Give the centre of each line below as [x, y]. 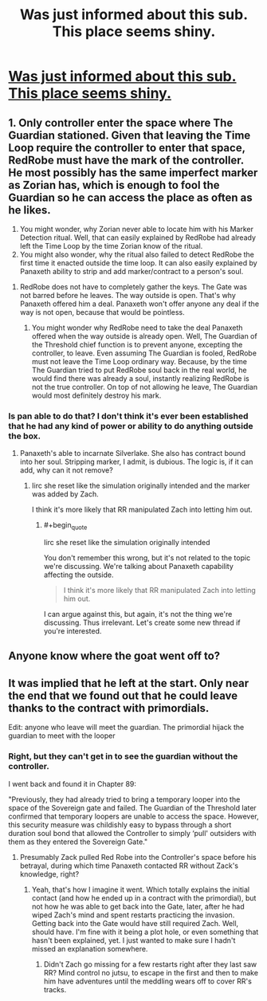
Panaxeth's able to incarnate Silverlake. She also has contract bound [132, 453]
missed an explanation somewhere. [90, 948]
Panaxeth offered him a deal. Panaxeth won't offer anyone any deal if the [139, 304]
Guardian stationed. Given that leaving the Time [130, 135]
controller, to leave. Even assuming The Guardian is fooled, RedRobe [144, 353]
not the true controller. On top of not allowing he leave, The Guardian [144, 387]
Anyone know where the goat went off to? [114, 656]
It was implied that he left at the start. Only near [129, 683]
